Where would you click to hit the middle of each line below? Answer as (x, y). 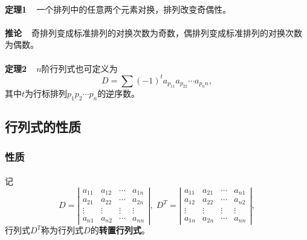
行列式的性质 (43, 127)
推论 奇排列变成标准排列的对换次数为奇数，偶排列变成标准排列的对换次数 (154, 32)
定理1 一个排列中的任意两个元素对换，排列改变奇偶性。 (118, 9)
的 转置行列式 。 (120, 230)
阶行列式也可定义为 (79, 68)
